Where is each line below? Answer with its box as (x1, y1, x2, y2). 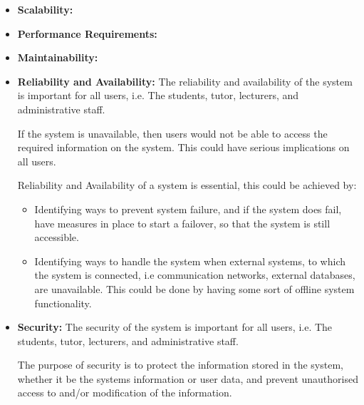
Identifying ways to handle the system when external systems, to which (34, 253, 345, 268)
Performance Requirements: (17, 26, 157, 41)
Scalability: (17, 2, 73, 16)
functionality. (34, 295, 92, 310)
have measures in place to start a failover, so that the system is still (34, 215, 331, 230)
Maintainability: (17, 50, 98, 65)
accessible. (34, 230, 79, 245)
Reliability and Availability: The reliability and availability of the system (17, 73, 353, 88)
